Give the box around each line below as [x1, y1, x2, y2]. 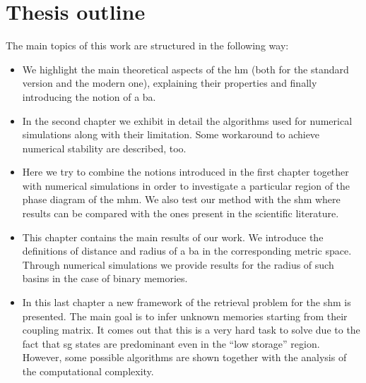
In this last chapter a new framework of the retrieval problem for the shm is [22, 295, 351, 310]
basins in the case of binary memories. [22, 271, 188, 286]
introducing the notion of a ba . [22, 89, 156, 104]
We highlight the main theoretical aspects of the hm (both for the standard [22, 61, 349, 76]
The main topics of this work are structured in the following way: [6, 38, 289, 53]
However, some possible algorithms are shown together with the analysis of [22, 350, 347, 365]
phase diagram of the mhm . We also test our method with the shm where [22, 192, 341, 207]
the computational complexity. [22, 364, 154, 378]
